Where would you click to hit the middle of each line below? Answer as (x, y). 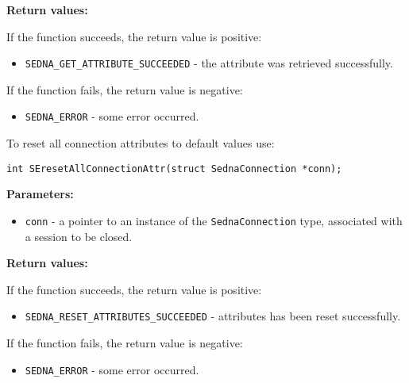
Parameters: (40, 194)
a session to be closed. (79, 236)
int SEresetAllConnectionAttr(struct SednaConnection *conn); (174, 169)
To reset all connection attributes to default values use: (141, 143)
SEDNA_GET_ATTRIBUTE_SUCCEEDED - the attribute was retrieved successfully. (209, 63)
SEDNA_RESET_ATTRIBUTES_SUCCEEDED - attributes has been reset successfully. (213, 316)
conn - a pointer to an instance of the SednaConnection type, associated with (214, 220)
